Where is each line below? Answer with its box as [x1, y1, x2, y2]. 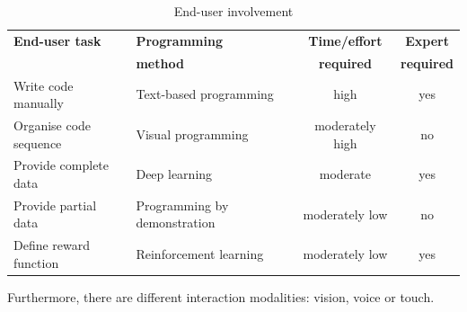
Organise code [13, 115, 92, 134]
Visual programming [136, 124, 249, 143]
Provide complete [13, 156, 110, 174]
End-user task [13, 31, 101, 49]
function [13, 253, 59, 272]
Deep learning [136, 165, 213, 183]
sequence [13, 133, 62, 152]
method [136, 53, 184, 72]
